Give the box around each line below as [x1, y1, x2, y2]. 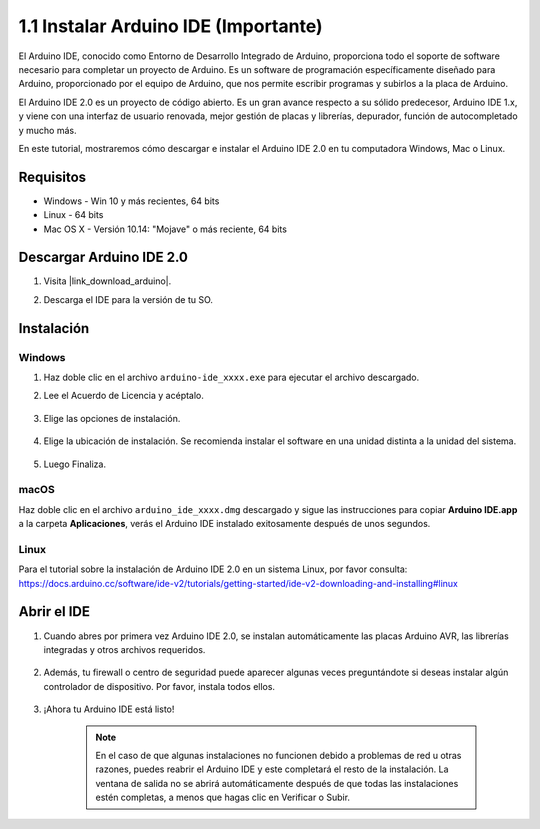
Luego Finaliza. [43, 458, 107, 470]
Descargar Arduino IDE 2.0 [18, 249, 189, 266]
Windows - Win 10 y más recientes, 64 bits [43, 195, 220, 207]
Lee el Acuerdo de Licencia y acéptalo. [43, 390, 205, 402]
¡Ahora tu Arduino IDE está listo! [43, 703, 175, 715]
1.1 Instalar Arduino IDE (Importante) [18, 15, 324, 37]
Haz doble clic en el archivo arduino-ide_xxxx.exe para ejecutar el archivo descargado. [43, 371, 420, 384]
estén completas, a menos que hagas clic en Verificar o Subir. [95, 791, 350, 804]
